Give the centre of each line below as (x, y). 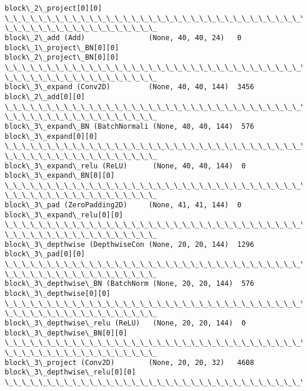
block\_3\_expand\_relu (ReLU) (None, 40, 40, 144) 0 (125, 166)
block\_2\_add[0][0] (45, 97)
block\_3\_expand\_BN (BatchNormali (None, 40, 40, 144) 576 (130, 126)
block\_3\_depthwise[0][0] (58, 294)
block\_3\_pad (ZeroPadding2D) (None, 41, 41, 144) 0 (123, 205)
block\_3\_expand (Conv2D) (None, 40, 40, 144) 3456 (130, 87)
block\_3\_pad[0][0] (45, 254)
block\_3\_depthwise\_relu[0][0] (70, 372)
